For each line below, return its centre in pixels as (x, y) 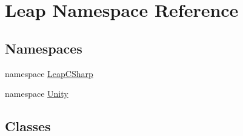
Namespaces (44, 48)
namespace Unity (37, 94)
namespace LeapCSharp (49, 73)
